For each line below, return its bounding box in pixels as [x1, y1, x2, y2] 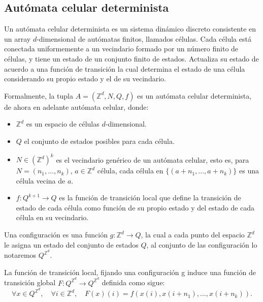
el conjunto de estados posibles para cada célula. [24, 135, 175, 146]
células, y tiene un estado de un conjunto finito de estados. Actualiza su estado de [4, 53, 259, 64]
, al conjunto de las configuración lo [146, 239, 257, 250]
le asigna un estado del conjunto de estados [4, 239, 139, 250]
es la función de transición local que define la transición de [59, 192, 241, 203]
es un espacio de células [26, 118, 100, 129]
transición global [4, 277, 56, 288]
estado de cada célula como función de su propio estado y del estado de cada [16, 202, 255, 213]
